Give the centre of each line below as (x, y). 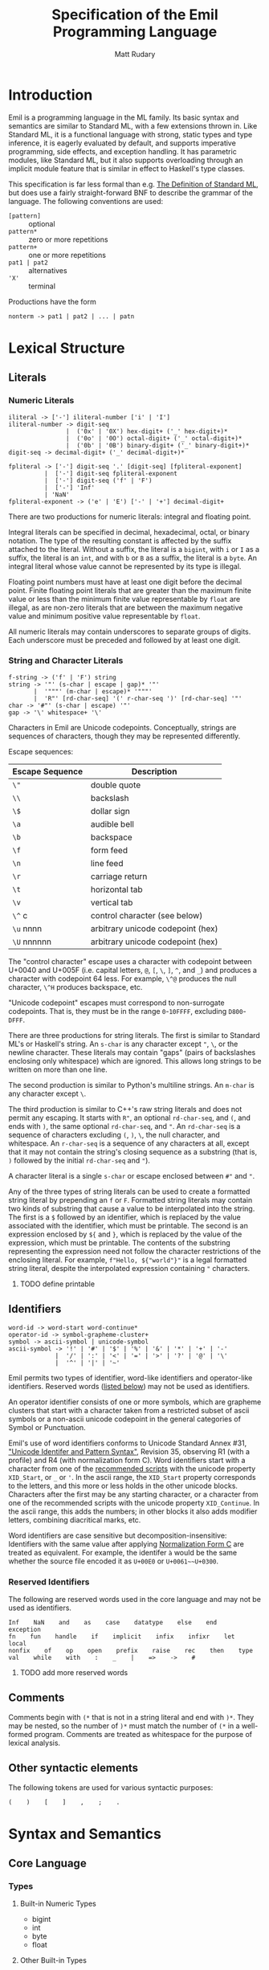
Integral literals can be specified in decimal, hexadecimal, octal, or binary (129, 532)
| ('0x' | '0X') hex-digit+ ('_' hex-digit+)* (147, 431)
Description (154, 771)
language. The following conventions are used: (86, 201)
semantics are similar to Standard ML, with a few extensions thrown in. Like (133, 125)
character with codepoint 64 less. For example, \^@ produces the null (122, 979)
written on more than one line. (58, 1069)
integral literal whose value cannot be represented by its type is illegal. (125, 566)
